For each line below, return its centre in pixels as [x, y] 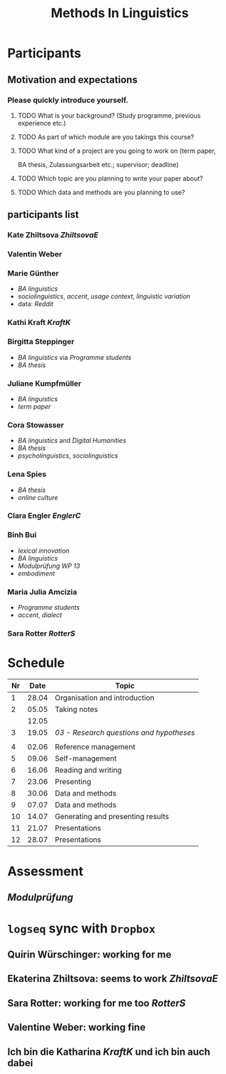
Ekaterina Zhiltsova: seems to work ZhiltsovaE [113, 979]
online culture [38, 497]
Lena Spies [27, 474]
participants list [43, 215]
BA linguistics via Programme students [75, 357]
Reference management [95, 746]
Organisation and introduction [104, 698]
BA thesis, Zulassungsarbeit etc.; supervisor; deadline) [98, 164]
